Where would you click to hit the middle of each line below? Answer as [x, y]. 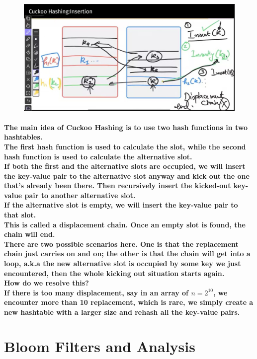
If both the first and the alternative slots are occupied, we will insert [125, 166]
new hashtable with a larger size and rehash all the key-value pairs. [122, 312]
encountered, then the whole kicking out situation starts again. [114, 273]
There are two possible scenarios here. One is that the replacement [121, 244]
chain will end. [30, 234]
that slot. [20, 215]
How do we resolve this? [46, 283]
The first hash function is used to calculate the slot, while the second [125, 146]
